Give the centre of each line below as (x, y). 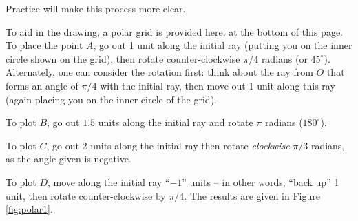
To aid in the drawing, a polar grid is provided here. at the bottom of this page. (174, 31)
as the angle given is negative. (69, 159)
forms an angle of (42, 85)
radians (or (284, 58)
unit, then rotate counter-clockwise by (86, 195)
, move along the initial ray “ (109, 181)
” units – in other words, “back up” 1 (261, 181)
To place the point (44, 45)
